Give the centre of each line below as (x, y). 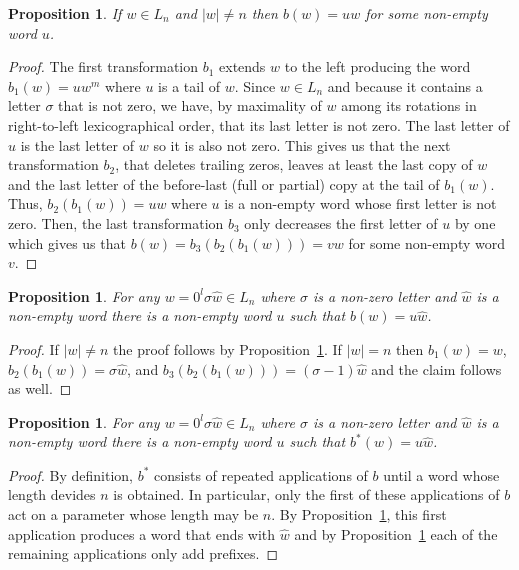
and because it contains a (405, 85)
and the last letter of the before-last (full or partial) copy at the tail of (224, 183)
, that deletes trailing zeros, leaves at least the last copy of (294, 164)
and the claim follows (436, 368)
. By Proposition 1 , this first (359, 514)
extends (242, 66)
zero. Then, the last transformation (116, 222)
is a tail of (189, 85)
